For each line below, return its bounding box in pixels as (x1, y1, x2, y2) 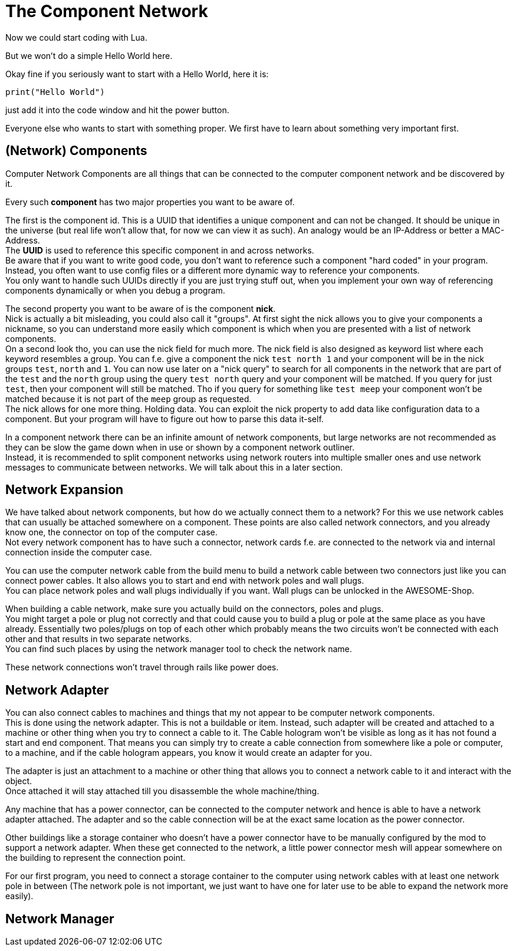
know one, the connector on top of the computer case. (5, 527, 218, 538)
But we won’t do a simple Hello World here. (5, 50, 173, 61)
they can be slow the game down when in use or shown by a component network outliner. (5, 442, 355, 452)
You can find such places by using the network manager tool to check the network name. (5, 644, 352, 654)
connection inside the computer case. (5, 547, 152, 558)
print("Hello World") (5, 87, 105, 97)
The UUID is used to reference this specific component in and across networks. (5, 245, 314, 255)
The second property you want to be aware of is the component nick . (5, 303, 276, 314)
